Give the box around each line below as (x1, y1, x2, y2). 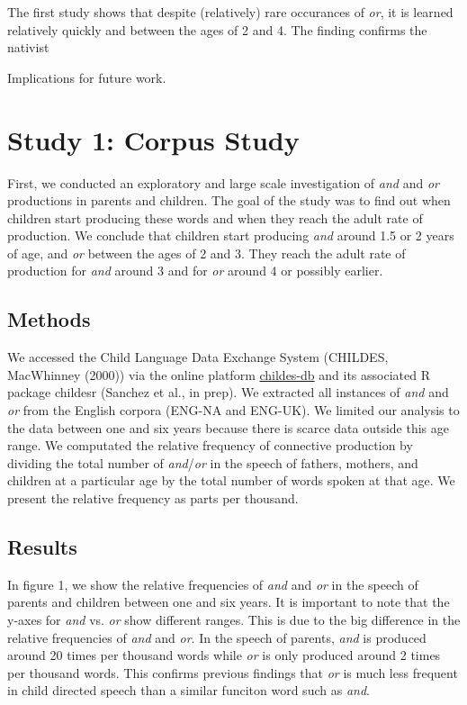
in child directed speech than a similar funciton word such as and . (7, 681, 370, 700)
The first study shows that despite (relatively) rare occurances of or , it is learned (7, 3, 454, 21)
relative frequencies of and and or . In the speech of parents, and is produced (7, 628, 427, 646)
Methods (7, 305, 91, 333)
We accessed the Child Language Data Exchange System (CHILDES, (7, 348, 389, 366)
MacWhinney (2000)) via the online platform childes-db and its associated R (7, 365, 430, 384)
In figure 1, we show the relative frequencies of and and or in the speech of (7, 574, 418, 593)
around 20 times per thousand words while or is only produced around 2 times (7, 646, 441, 664)
